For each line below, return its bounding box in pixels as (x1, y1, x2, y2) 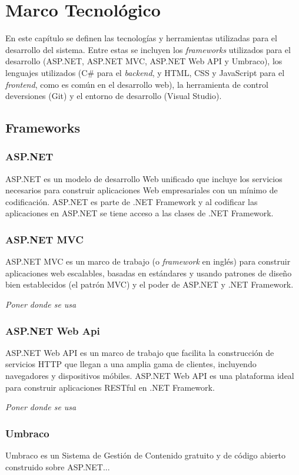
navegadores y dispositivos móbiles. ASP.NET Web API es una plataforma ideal (5, 370, 294, 382)
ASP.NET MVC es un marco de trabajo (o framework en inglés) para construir (5, 255, 291, 268)
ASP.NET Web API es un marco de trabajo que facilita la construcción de (5, 346, 274, 358)
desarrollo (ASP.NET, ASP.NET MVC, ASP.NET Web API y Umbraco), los (5, 55, 283, 67)
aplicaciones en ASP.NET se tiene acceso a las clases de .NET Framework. (5, 207, 274, 219)
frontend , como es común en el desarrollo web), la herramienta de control (5, 78, 268, 90)
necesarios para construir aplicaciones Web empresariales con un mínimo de (5, 184, 278, 196)
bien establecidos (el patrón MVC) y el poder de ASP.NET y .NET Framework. (5, 278, 294, 291)
